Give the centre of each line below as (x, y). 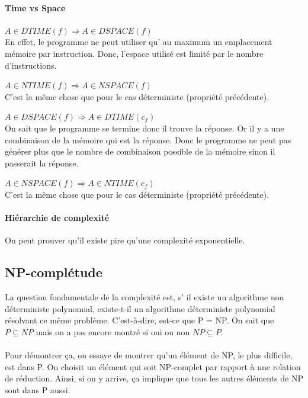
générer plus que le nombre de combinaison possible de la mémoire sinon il (140, 151)
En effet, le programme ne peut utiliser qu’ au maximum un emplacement (139, 42)
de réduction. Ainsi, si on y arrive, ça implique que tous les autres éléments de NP (154, 378)
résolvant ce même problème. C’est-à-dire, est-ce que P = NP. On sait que (139, 320)
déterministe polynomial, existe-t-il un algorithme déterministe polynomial (140, 308)
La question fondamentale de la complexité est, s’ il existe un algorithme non (145, 297)
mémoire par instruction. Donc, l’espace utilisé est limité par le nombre (134, 53)
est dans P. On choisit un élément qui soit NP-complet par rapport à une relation (153, 366)
